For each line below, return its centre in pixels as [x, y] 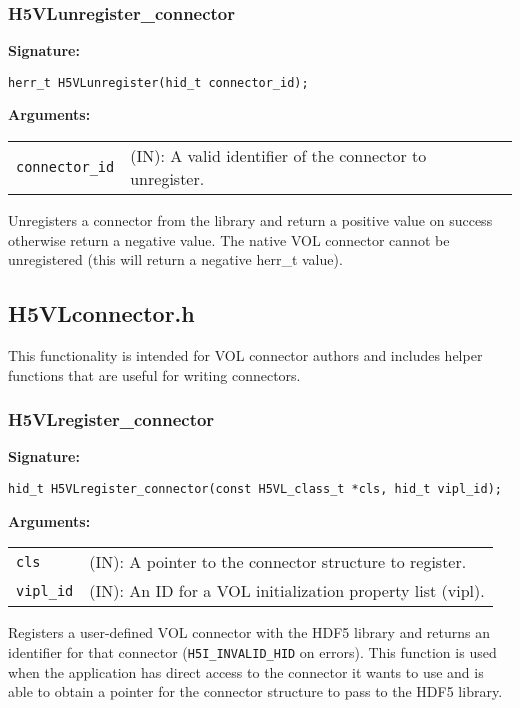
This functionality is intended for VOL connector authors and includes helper [245, 355]
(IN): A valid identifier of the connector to [278, 156]
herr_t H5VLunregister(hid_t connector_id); [158, 82]
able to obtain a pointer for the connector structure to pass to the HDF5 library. [255, 691]
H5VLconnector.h [101, 313]
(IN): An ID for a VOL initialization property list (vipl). [287, 591]
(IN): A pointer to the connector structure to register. [278, 562]
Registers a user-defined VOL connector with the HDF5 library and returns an [249, 632]
